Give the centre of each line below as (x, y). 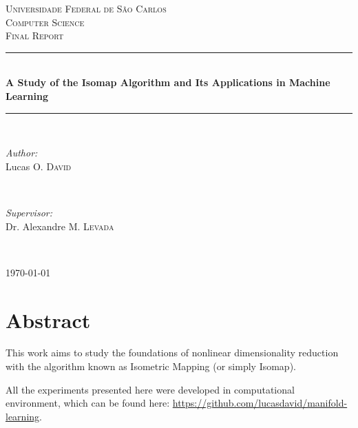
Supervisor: (29, 212)
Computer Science (45, 22)
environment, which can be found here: (88, 403)
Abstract (48, 319)
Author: (22, 153)
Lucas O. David (39, 166)
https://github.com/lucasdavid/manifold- (260, 403)
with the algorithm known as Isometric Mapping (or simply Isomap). (151, 366)
